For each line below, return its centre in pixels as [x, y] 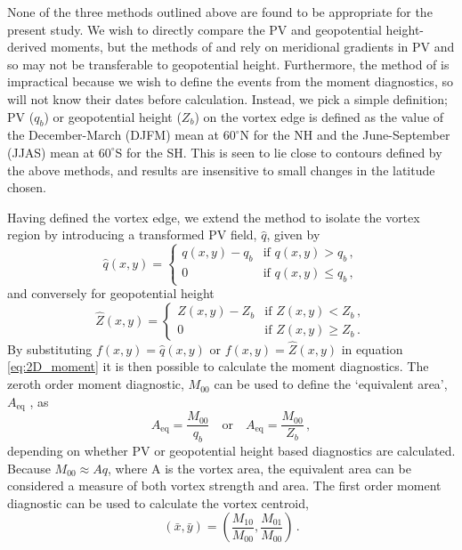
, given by [293, 235]
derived [27, 47]
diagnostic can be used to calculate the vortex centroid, [158, 502]
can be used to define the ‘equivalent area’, [331, 384]
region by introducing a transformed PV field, [132, 235]
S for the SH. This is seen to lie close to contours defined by [279, 152]
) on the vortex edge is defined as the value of [319, 116]
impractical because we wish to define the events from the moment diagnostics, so [230, 81]
